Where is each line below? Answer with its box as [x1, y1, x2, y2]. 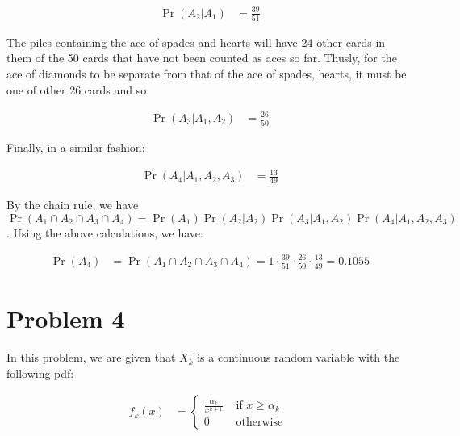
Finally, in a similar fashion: [6, 139, 145, 156]
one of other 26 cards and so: [6, 81, 150, 98]
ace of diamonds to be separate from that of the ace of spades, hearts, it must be [6, 65, 407, 82]
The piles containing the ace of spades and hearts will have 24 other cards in [6, 33, 386, 50]
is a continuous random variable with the [197, 349, 400, 366]
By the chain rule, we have [6, 196, 139, 213]
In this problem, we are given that [6, 349, 176, 366]
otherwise [236, 417, 283, 429]
